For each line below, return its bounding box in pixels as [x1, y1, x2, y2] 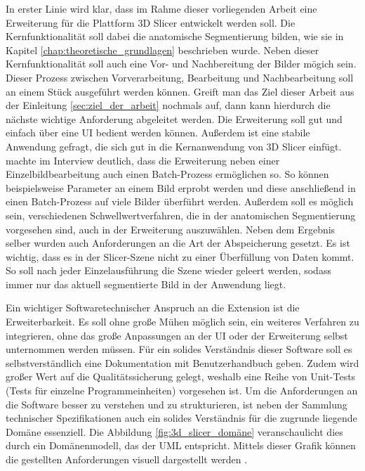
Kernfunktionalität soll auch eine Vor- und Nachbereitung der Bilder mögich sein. [6, 56, 357, 71]
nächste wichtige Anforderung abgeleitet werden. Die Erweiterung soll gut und [6, 111, 343, 126]
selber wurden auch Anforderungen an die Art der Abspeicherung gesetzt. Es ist [6, 235, 350, 250]
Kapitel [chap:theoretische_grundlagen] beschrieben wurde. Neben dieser [6, 42, 319, 57]
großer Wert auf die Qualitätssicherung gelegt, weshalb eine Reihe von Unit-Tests [6, 369, 356, 384]
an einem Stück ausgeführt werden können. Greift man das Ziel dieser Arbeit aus [6, 84, 354, 98]
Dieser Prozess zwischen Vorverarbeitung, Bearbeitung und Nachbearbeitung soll [6, 70, 354, 84]
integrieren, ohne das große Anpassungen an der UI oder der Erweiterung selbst [6, 328, 348, 342]
